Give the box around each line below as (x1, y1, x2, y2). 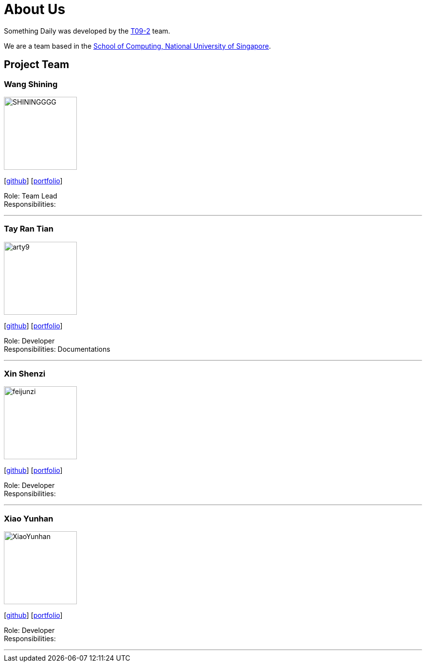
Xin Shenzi (4, 369, 46, 379)
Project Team (4, 58, 70, 71)
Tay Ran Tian (4, 224, 53, 234)
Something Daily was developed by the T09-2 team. (4, 26, 170, 35)
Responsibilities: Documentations (4, 344, 110, 353)
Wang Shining (4, 79, 58, 89)
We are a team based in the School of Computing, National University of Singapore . (4, 41, 271, 50)
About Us (4, 1, 66, 18)
